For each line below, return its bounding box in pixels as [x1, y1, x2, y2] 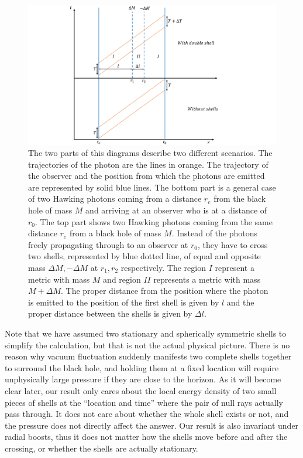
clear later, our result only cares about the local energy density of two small [5, 384, 277, 396]
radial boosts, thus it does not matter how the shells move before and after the [5, 430, 288, 443]
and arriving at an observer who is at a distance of [85, 204, 267, 216]
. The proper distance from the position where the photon [60, 284, 268, 297]
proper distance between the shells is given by [28, 307, 192, 320]
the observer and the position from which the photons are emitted [28, 169, 265, 182]
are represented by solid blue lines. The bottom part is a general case [28, 181, 276, 193]
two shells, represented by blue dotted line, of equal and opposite [28, 250, 261, 262]
